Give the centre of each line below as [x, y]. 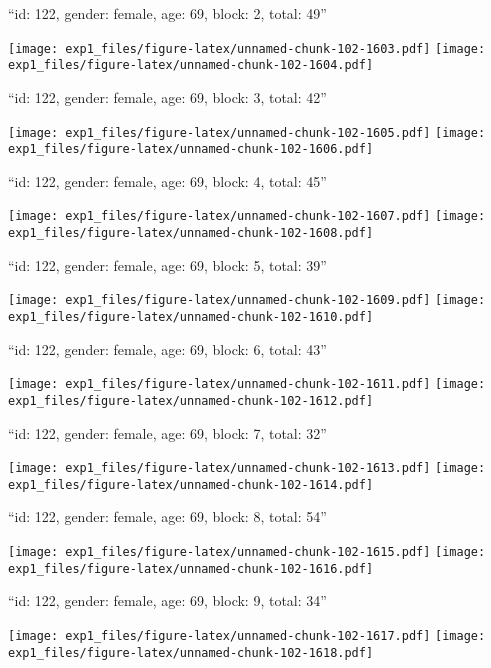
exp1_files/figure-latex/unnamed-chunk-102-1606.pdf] [191, 149]
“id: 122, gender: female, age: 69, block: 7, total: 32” [167, 432]
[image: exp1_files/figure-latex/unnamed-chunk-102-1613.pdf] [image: [247, 468]
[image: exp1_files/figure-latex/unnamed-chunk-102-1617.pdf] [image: [247, 635]
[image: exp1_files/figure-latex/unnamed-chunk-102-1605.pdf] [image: [247, 132]
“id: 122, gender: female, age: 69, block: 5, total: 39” [167, 264]
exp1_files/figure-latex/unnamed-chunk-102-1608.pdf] [191, 233]
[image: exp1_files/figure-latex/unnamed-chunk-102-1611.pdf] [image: [247, 384]
